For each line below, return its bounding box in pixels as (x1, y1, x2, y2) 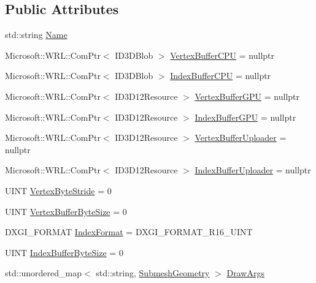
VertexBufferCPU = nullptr (170, 48, 274, 61)
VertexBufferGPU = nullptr (195, 89, 300, 102)
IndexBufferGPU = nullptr (195, 110, 296, 123)
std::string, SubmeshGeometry (96, 266, 210, 279)
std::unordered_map (5, 266, 82, 279)
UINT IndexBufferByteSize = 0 (5, 246, 123, 258)
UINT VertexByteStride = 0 (5, 184, 112, 197)
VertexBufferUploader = (195, 131, 287, 144)
